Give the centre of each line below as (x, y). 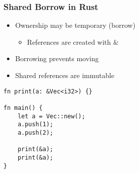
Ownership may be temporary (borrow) (75, 25)
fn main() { (23, 108)
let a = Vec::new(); (51, 116)
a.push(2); (35, 132)
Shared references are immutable (65, 75)
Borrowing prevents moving (57, 58)
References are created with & (73, 42)
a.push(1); (35, 125)
